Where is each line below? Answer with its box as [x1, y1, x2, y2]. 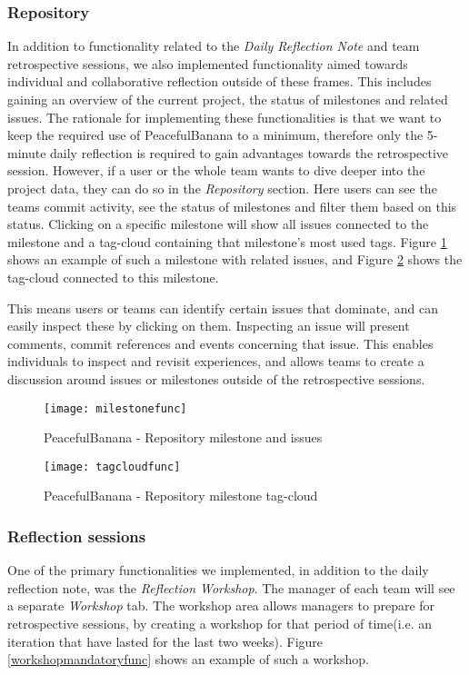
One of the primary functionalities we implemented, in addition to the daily [7, 561, 429, 580]
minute [7, 143, 46, 162]
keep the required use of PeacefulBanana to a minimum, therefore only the [7, 125, 424, 144]
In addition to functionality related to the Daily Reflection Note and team [7, 36, 420, 55]
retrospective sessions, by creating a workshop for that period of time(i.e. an [7, 614, 432, 632]
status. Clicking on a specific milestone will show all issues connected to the [7, 214, 429, 233]
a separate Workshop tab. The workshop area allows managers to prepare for [7, 596, 435, 615]
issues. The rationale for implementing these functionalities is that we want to [7, 107, 442, 126]
